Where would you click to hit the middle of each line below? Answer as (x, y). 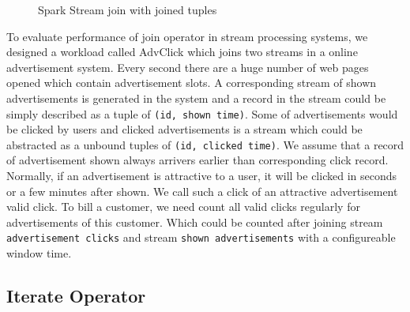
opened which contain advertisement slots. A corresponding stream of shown (192, 83)
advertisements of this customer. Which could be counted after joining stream (195, 222)
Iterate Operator (76, 296)
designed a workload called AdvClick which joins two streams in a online (182, 52)
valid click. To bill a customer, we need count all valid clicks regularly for (183, 207)
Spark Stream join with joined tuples (128, 9)
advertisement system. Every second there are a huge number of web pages (188, 67)
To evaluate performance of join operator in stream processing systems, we (187, 36)
